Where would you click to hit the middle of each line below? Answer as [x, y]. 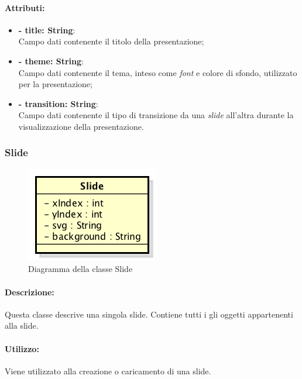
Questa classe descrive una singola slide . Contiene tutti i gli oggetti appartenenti [149, 314]
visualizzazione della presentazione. [81, 126]
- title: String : [47, 30]
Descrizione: [30, 292]
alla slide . [22, 325]
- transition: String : [58, 103]
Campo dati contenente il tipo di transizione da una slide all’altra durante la [156, 115]
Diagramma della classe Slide [80, 269]
